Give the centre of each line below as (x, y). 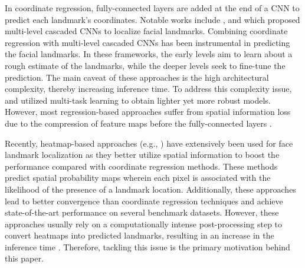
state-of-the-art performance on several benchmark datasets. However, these (142, 212)
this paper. (24, 258)
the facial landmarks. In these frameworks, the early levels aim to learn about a (149, 54)
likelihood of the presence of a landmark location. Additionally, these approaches (150, 189)
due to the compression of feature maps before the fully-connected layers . (138, 123)
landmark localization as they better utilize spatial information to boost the (142, 155)
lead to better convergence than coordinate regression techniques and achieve (144, 201)
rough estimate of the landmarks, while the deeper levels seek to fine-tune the (145, 65)
